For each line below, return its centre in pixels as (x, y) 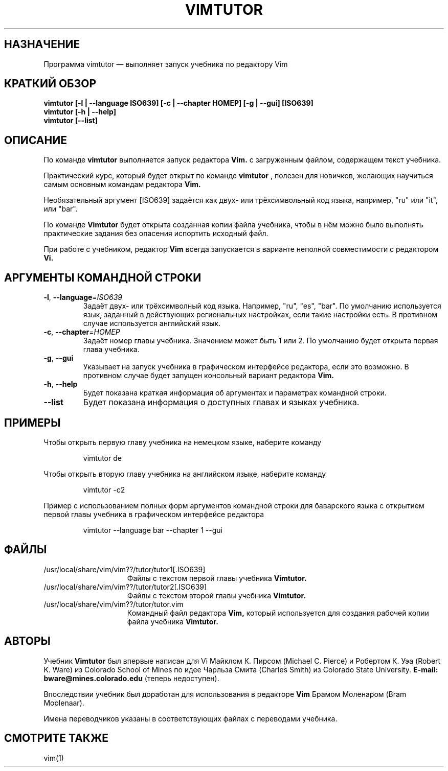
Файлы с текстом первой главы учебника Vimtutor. (217, 578)
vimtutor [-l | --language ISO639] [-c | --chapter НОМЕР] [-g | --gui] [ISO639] (178, 103)
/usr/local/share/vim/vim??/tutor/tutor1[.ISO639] (125, 569)
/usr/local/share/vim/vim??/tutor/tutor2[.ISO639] (125, 587)
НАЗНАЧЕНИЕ (42, 44)
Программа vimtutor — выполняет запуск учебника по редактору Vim (166, 64)
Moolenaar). (64, 703)
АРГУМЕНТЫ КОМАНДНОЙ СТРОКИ (103, 277)
